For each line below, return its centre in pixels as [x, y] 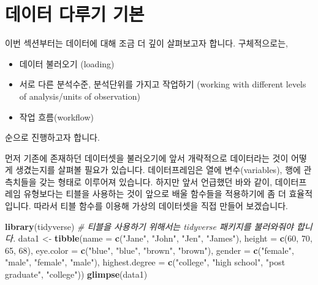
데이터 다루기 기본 [75, 14]
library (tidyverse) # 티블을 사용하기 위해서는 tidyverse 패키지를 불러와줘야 [149, 226]
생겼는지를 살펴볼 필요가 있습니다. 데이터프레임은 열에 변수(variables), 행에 [158, 170]
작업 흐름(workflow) [56, 117]
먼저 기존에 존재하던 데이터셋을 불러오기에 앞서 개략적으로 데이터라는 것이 [147, 157]
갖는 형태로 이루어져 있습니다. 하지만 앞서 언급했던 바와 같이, [156, 181]
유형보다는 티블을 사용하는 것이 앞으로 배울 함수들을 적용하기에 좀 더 [155, 194]
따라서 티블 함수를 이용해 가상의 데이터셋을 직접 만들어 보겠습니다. [161, 206]
